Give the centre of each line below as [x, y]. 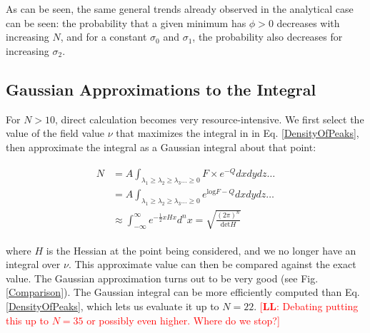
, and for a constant [104, 37]
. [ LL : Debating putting [306, 306]
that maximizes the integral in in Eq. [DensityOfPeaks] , [237, 133]
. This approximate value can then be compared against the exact [212, 264]
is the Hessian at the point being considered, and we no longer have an [201, 250]
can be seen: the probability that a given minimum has [126, 22]
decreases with [308, 22]
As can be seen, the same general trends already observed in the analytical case [180, 9]
